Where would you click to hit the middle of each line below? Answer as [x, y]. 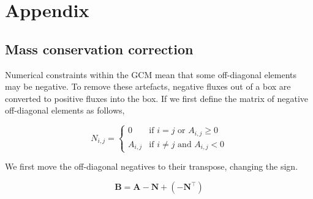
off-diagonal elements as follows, [65, 110]
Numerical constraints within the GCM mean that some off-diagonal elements [151, 74]
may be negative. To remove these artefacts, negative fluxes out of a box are [148, 86]
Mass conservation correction [99, 49]
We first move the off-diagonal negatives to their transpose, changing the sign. [152, 166]
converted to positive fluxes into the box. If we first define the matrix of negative [156, 98]
